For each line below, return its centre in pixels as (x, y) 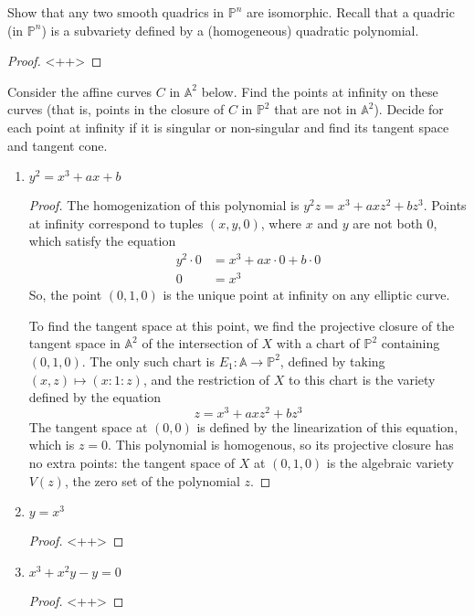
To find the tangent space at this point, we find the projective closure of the (242, 325)
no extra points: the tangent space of (132, 462)
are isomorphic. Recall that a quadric (350, 12)
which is (52, 445)
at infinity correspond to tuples (116, 223)
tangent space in (74, 343)
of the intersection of (200, 343)
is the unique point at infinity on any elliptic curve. (306, 295)
